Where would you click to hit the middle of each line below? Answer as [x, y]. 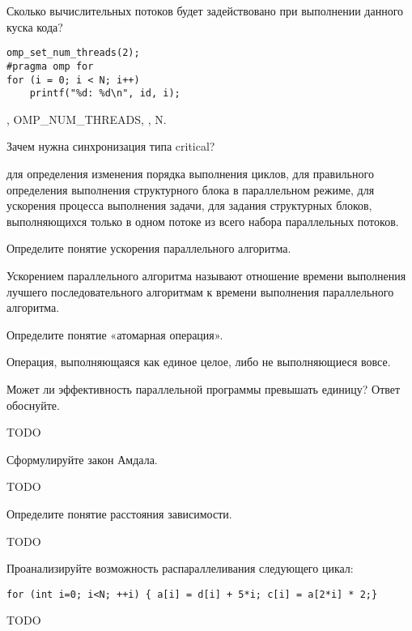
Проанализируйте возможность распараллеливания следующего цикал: [180, 568]
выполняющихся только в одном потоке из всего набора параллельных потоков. [203, 221]
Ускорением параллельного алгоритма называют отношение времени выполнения [206, 275]
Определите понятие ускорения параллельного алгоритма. [149, 248]
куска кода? [35, 26]
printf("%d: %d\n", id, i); [105, 94]
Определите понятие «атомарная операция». [115, 334]
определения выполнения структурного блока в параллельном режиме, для [191, 189]
